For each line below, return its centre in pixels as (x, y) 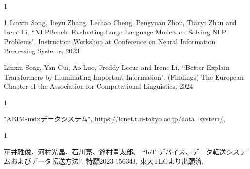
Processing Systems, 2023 (42, 51)
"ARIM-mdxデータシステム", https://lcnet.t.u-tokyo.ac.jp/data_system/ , (115, 119)
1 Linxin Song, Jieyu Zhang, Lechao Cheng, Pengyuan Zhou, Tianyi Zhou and (120, 22)
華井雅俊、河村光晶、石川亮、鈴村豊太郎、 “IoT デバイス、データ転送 (115, 151)
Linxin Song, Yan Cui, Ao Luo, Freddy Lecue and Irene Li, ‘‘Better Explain (117, 67)
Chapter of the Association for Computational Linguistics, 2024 (99, 86)
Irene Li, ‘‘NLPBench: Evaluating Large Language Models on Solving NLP (115, 32)
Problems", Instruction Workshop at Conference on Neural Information (110, 41)
